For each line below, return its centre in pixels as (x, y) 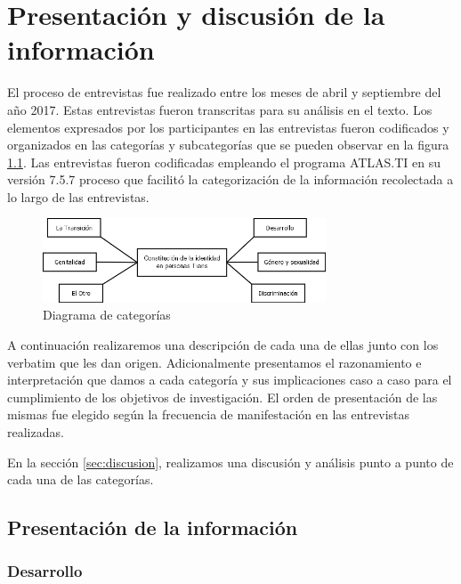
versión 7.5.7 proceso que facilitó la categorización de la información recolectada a (230, 179)
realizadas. (36, 432)
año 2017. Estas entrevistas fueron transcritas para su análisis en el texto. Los (220, 109)
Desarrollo (45, 571)
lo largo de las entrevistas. (78, 196)
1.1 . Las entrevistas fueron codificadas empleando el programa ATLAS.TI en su (224, 162)
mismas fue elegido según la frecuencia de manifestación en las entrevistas (209, 414)
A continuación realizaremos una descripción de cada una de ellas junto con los (223, 345)
